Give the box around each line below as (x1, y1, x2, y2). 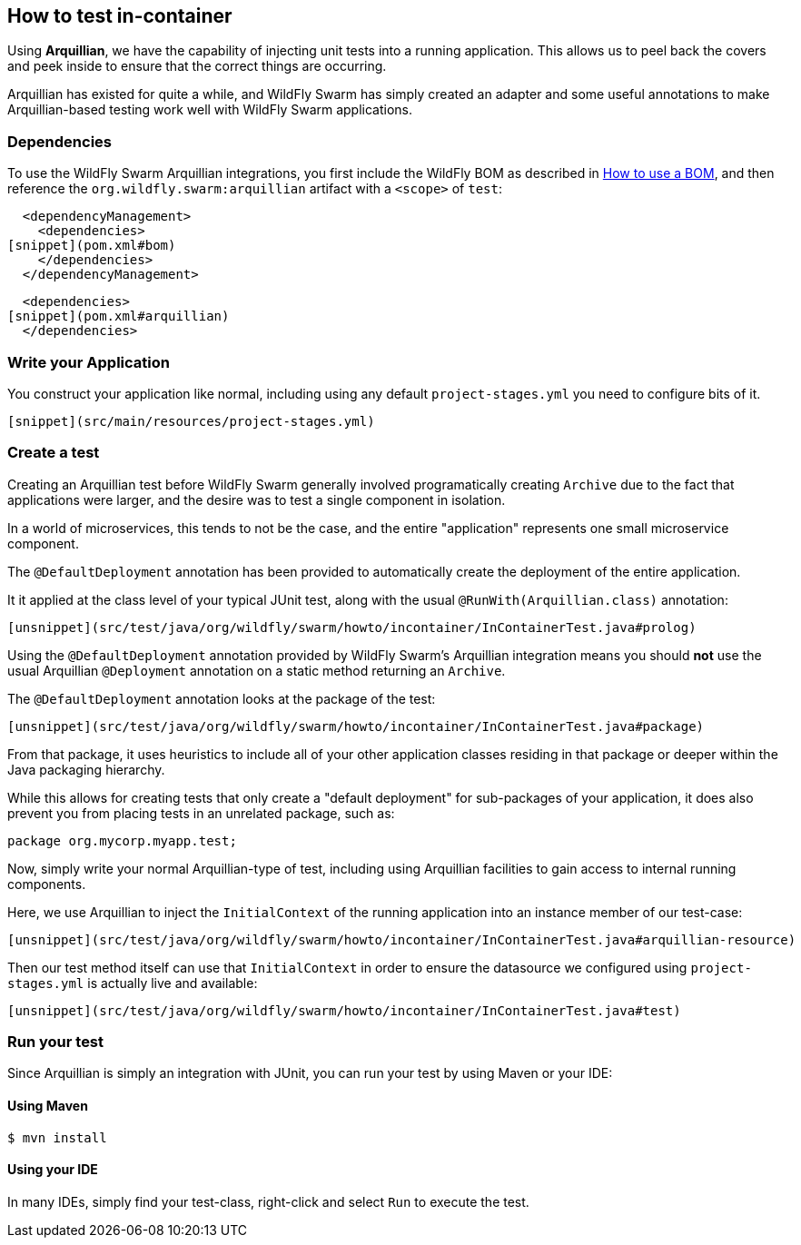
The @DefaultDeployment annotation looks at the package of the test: (7, 690, 436, 706)
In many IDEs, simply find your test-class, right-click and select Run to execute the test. (7, 1193, 529, 1210)
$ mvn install (7, 1130, 107, 1145)
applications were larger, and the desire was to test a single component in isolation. (7, 491, 506, 508)
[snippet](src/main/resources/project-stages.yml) (7, 413, 375, 429)
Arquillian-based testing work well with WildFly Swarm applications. (7, 102, 413, 118)
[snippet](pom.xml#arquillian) (7, 309, 230, 324)
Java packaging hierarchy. (7, 761, 165, 777)
